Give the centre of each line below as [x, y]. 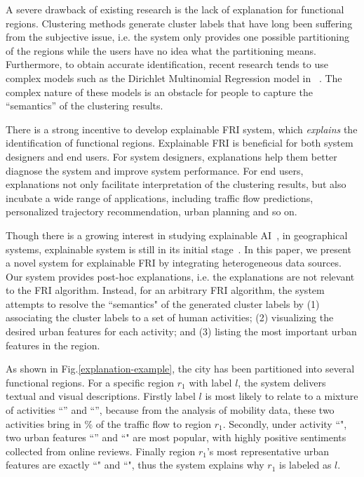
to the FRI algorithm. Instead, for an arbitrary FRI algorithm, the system [165, 290]
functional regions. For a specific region [90, 382]
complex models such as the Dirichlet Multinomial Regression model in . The [174, 78]
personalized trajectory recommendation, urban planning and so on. [151, 211]
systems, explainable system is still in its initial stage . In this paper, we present [178, 249]
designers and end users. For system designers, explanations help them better [171, 156]
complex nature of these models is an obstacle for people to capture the [159, 92]
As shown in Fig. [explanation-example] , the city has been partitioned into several [180, 369]
